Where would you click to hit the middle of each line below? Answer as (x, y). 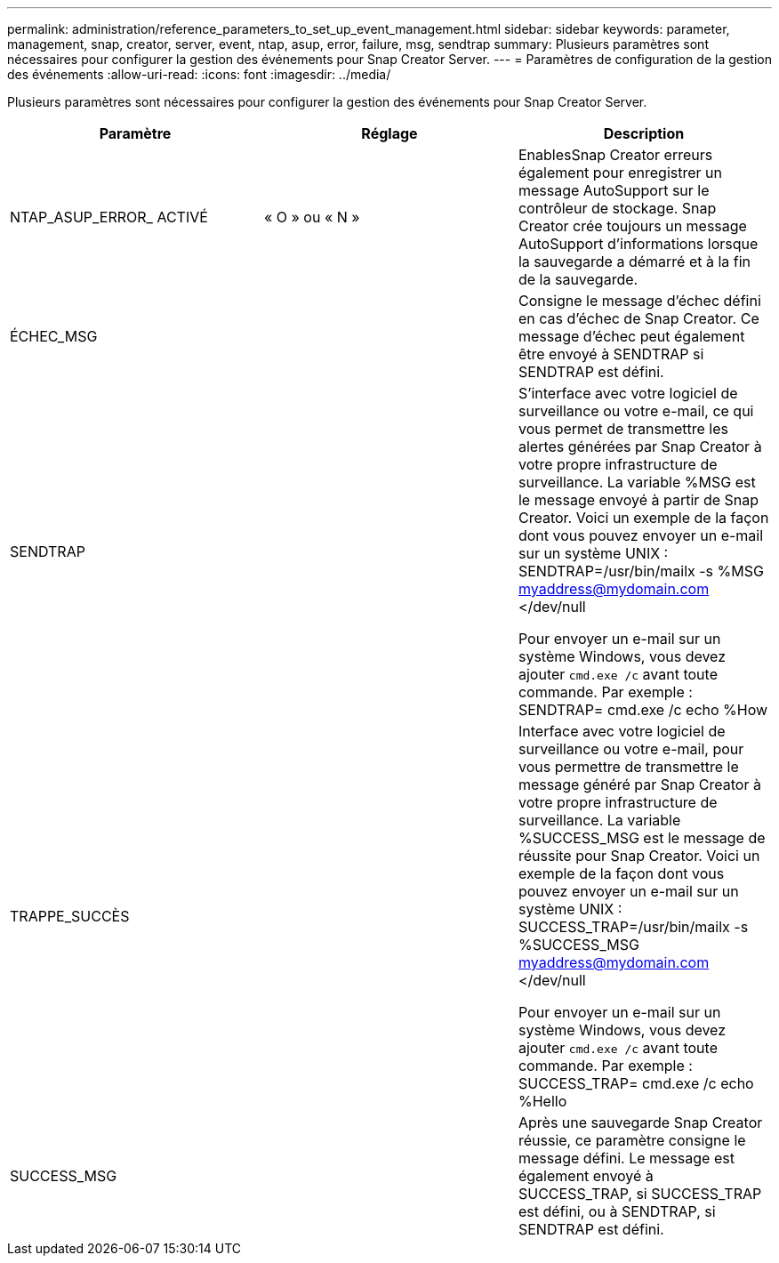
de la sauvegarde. (578, 279)
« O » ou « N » (312, 217)
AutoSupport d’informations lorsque (638, 244)
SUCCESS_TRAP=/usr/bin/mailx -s (633, 927)
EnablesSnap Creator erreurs (615, 155)
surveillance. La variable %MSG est (637, 482)
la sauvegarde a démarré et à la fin (634, 261)
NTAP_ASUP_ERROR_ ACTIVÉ (109, 217)
